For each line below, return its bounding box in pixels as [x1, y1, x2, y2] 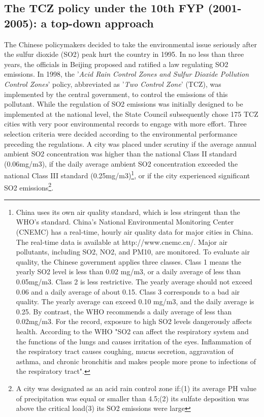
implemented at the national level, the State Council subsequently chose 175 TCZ [4, 108, 258, 119]
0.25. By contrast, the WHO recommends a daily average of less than [16, 306, 232, 316]
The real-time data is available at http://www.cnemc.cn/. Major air [16, 236, 228, 247]
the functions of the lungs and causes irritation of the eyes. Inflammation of [16, 336, 251, 346]
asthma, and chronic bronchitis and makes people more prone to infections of [16, 356, 256, 366]
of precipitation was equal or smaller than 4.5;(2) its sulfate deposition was [16, 393, 249, 403]
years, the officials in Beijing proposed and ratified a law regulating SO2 [4, 58, 228, 69]
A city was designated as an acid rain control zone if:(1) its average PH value [16, 382, 256, 393]
